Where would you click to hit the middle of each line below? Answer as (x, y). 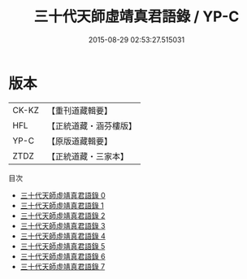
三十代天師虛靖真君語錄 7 (63, 266)
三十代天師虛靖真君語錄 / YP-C (136, 17)
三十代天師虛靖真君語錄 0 (63, 195)
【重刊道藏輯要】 (79, 111)
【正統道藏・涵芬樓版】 (91, 125)
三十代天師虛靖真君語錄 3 (63, 225)
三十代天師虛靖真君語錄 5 (63, 246)
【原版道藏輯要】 (79, 141)
